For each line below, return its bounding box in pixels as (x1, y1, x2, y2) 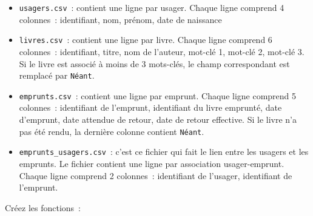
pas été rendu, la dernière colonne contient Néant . (19, 125, 204, 137)
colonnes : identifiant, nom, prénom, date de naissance (19, 13, 222, 25)
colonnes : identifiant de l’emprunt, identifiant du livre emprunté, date (19, 101, 282, 114)
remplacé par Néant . (19, 69, 95, 82)
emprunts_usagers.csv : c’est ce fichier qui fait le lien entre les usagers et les (19, 145, 309, 158)
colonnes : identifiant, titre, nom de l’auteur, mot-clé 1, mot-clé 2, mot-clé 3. (19, 45, 305, 57)
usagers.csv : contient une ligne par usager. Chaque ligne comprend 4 (19, 1, 284, 13)
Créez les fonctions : (5, 201, 81, 214)
